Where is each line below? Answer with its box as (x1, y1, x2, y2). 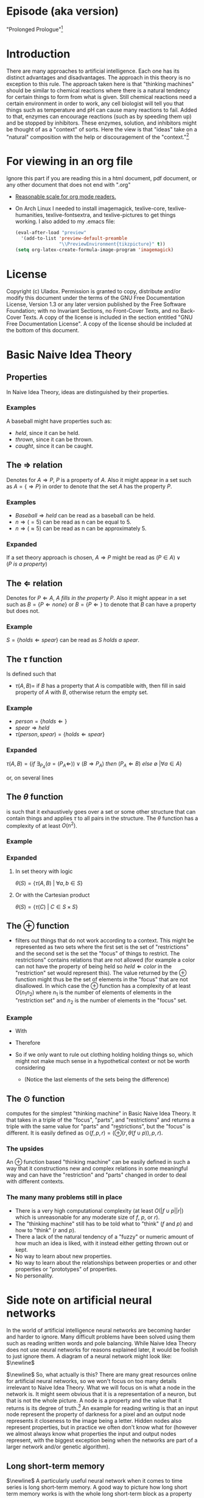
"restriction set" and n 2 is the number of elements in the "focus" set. (15, 997, 188, 1006)
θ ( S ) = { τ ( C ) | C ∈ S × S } (15, 903, 78, 910)
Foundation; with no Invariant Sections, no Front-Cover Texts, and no (6, 307, 180, 314)
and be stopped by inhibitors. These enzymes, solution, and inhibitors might (6, 119, 197, 126)
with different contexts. (6, 1178, 65, 1185)
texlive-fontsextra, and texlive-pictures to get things (45, 211, 176, 219)
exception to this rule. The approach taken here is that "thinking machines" (6, 80, 194, 87)
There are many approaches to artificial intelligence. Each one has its (6, 67, 180, 75)
